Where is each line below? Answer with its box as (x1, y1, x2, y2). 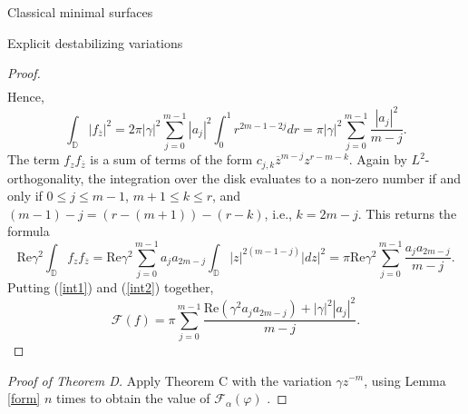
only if (7, 186, 43, 205)
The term (7, 150, 60, 169)
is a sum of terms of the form (90, 150, 253, 169)
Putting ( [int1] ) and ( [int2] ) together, (7, 278, 214, 297)
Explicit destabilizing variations (7, 33, 183, 52)
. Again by (348, 150, 407, 169)
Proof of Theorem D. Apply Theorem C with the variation (7, 370, 332, 389)
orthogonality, (7, 168, 84, 187)
